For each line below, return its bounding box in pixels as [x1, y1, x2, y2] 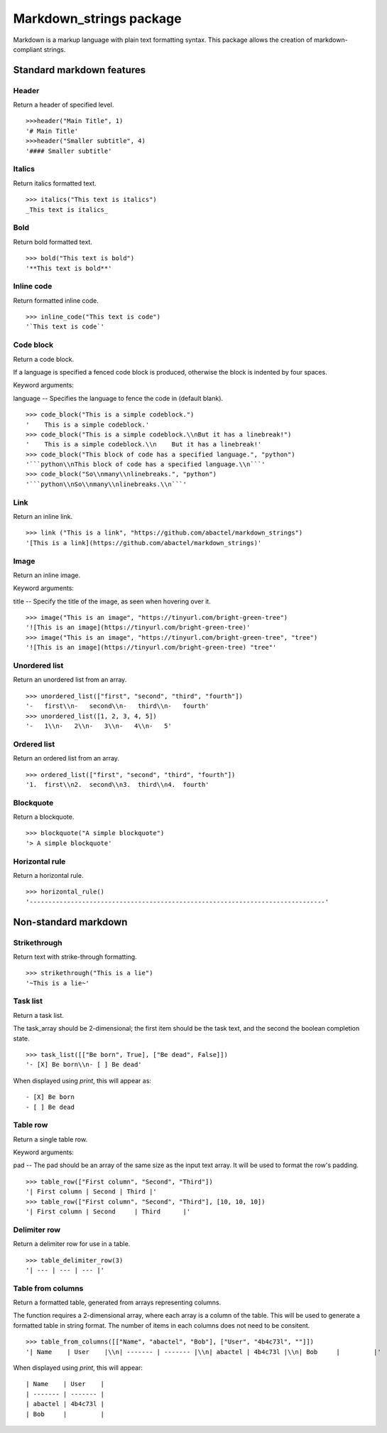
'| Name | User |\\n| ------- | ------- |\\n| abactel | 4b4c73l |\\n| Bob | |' [26, 1348, 381, 1356]
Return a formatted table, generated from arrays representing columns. [13, 1298, 222, 1307]
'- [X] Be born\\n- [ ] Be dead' [26, 1061, 142, 1069]
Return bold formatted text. [13, 237, 92, 246]
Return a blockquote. [13, 812, 75, 821]
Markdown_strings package [13, 11, 182, 26]
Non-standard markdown [13, 916, 128, 928]
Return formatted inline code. [13, 296, 99, 305]
